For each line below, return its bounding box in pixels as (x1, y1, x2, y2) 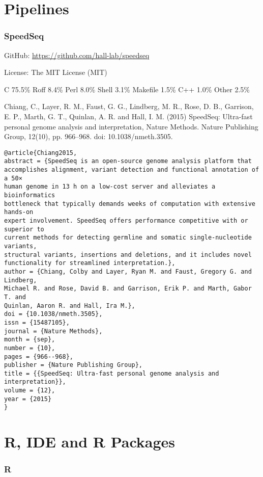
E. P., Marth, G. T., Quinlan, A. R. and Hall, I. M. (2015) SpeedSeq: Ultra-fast (4, 111, 253, 121)
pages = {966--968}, (4, 353, 74, 360)
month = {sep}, (4, 336, 55, 343)
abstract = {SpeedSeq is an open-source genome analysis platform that (4, 157, 252, 165)
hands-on (4, 208, 34, 216)
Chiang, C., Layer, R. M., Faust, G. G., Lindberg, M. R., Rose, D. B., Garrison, (4, 101, 254, 112)
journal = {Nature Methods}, (4, 327, 103, 335)
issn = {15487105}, (4, 319, 70, 326)
